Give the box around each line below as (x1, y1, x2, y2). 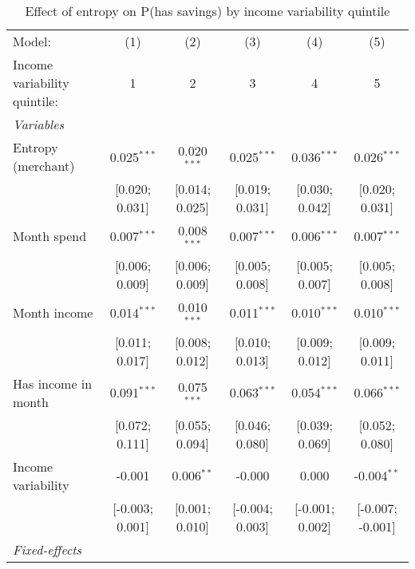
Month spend (13, 227, 87, 246)
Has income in (13, 373, 93, 393)
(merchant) (13, 156, 75, 175)
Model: (13, 32, 52, 50)
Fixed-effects (13, 539, 82, 559)
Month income (13, 303, 93, 322)
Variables (13, 115, 65, 133)
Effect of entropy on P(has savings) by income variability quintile (25, 2, 390, 20)
